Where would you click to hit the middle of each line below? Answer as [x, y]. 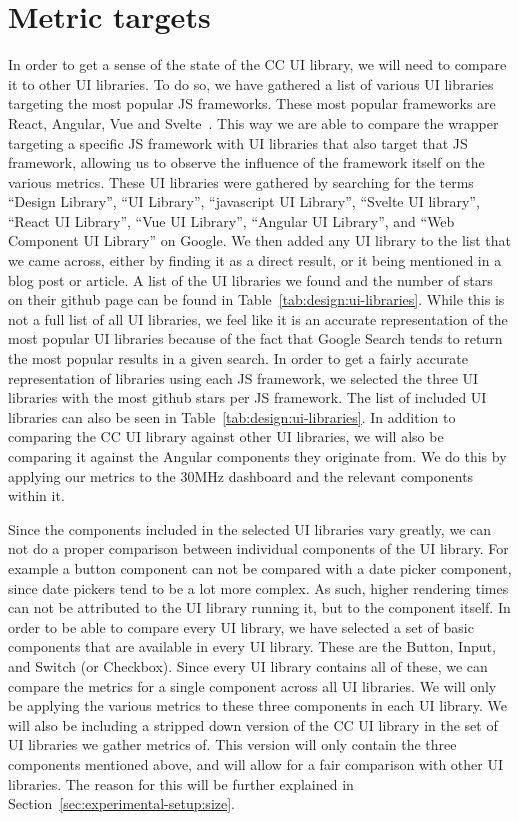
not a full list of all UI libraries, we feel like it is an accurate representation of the [258, 318]
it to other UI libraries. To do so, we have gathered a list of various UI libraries [251, 83]
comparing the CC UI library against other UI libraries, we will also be [226, 436]
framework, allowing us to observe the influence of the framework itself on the [246, 162]
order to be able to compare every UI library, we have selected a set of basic [241, 626]
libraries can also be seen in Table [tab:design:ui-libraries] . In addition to [232, 416]
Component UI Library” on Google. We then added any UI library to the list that [260, 240]
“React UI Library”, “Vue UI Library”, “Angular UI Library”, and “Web [231, 220]
